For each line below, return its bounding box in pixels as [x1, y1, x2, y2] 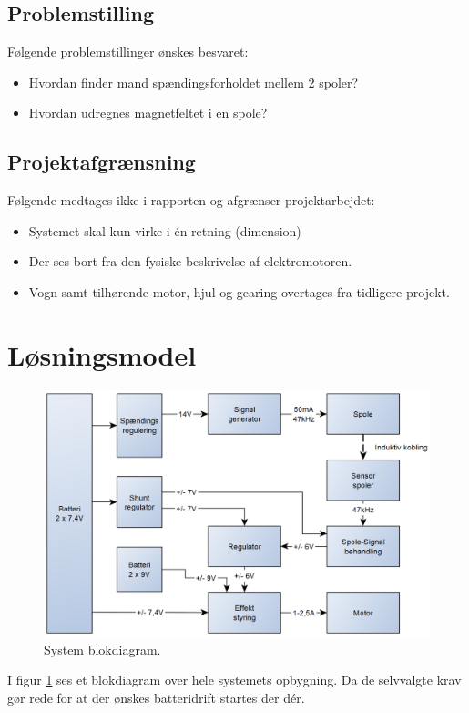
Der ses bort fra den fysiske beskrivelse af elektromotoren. [28, 252, 352, 271]
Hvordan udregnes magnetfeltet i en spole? [28, 103, 268, 122]
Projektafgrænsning [7, 148, 196, 176]
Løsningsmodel [7, 336, 197, 373]
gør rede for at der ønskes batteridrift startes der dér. [7, 687, 305, 707]
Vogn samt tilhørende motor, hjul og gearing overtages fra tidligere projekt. [28, 282, 450, 301]
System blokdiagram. [44, 639, 161, 658]
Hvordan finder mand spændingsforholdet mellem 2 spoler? [28, 72, 359, 91]
